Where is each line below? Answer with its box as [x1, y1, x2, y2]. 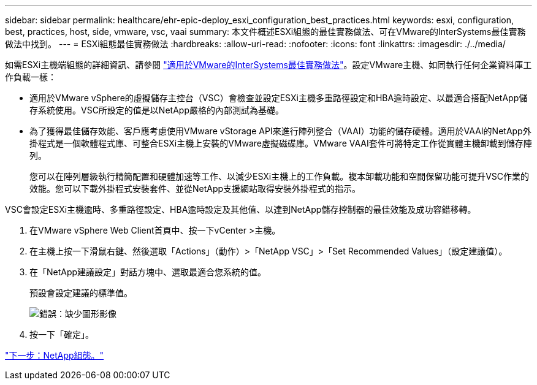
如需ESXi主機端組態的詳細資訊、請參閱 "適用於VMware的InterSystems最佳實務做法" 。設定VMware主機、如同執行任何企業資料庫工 [5, 59, 532, 70]
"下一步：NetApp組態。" [5, 350, 104, 360]
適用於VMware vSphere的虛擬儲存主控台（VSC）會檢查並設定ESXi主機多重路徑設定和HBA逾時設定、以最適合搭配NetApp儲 [29, 93, 528, 103]
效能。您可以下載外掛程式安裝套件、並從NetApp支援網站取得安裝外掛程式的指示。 [29, 183, 361, 194]
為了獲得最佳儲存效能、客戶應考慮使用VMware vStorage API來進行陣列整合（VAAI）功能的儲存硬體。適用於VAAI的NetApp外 [29, 126, 531, 136]
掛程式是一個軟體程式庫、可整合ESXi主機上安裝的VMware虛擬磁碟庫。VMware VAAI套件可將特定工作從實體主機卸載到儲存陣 [29, 138, 532, 148]
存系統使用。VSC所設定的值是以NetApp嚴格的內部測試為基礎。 [29, 105, 284, 115]
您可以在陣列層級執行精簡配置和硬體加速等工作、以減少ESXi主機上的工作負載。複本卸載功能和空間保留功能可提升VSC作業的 [29, 171, 530, 181]
